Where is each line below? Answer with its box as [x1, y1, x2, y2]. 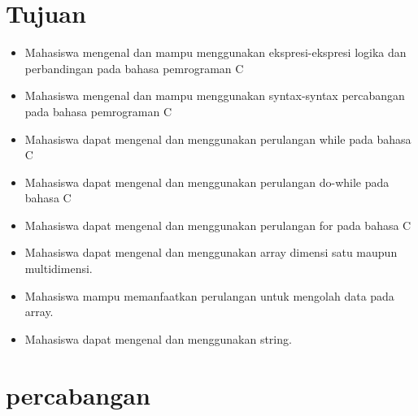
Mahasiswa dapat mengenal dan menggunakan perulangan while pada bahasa [24, 130, 411, 147]
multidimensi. [24, 260, 93, 277]
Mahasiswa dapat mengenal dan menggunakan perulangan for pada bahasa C [24, 216, 411, 233]
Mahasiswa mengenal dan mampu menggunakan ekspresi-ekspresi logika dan [24, 44, 407, 61]
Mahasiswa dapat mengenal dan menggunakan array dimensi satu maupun [24, 244, 398, 261]
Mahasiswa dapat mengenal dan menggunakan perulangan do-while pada [24, 173, 390, 190]
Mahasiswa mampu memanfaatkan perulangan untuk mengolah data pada [24, 287, 394, 304]
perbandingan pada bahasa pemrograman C [24, 59, 244, 76]
